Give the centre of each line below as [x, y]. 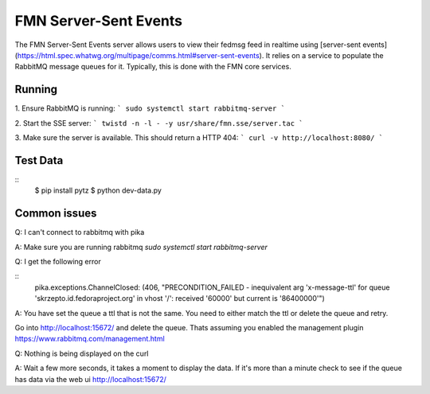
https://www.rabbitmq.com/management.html [90, 339]
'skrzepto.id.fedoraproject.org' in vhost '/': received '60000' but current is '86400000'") [180, 298]
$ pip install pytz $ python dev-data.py [98, 190]
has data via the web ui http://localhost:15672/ [91, 379]
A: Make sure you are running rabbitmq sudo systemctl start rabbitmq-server [141, 247]
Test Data [39, 160]
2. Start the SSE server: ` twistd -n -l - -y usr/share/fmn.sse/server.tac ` [159, 123]
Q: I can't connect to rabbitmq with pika [80, 232]
